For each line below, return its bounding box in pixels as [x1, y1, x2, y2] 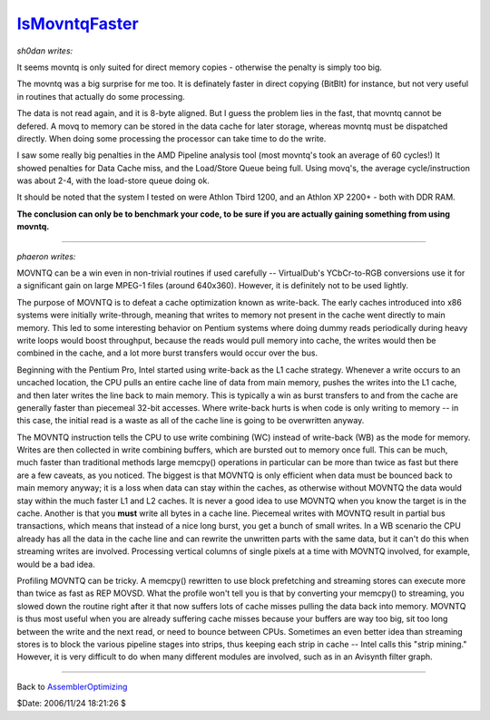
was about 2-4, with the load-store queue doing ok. [16, 175, 211, 186]
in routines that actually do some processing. [16, 91, 185, 102]
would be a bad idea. [16, 559, 95, 569]
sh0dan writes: [16, 45, 73, 56]
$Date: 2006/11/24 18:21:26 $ [16, 698, 126, 709]
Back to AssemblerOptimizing [16, 681, 128, 692]
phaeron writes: [16, 250, 76, 262]
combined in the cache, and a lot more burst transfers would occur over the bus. [16, 347, 318, 358]
